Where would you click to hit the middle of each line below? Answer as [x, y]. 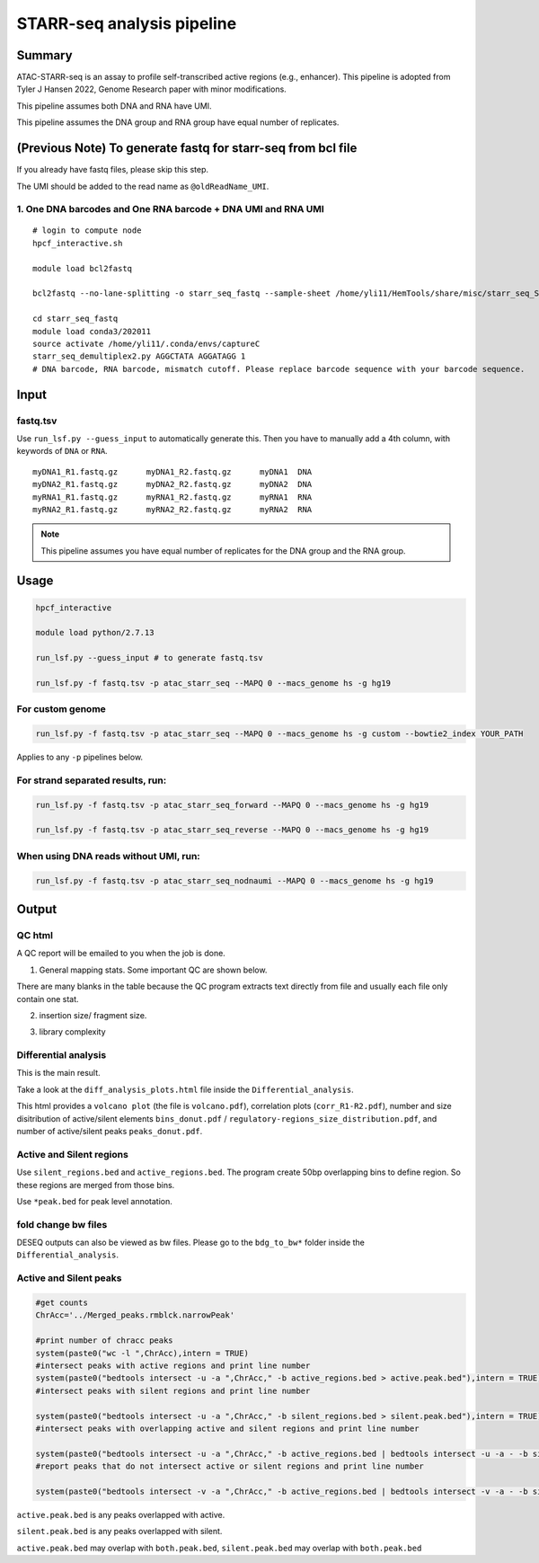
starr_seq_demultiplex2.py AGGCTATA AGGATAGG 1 [139, 356]
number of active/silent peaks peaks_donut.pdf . [110, 1132]
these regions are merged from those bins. [96, 1185]
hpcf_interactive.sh [78, 243]
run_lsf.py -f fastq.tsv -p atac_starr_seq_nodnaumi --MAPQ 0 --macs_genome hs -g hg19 [234, 880]
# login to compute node [87, 231]
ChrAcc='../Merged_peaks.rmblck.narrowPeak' [135, 1315]
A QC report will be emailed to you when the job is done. [121, 954]
